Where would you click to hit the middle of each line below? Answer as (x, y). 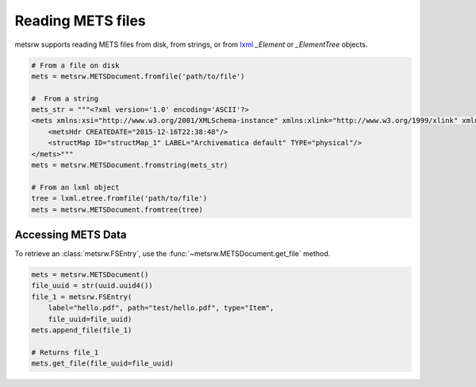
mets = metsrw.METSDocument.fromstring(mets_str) (130, 165)
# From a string (65, 98)
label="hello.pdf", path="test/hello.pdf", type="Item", (161, 308)
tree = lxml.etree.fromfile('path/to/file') (119, 199)
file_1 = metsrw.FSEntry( (82, 297)
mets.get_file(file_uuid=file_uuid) (103, 364)
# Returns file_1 (65, 352)
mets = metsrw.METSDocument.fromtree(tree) (117, 209)
